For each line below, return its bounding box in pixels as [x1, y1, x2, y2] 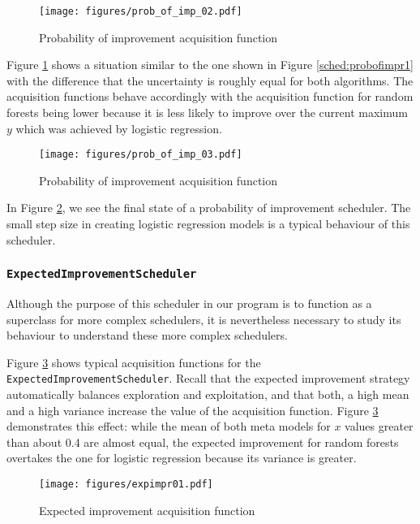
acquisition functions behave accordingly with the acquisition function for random [6, 88, 414, 105]
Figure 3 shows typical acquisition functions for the [6, 353, 261, 370]
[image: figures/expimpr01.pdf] [39, 479, 213, 491]
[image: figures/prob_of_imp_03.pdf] [39, 149, 242, 161]
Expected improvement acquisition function [39, 501, 255, 518]
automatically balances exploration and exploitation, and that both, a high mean [6, 386, 409, 403]
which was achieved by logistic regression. [15, 119, 222, 136]
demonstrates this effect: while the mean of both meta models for [6, 418, 331, 435]
